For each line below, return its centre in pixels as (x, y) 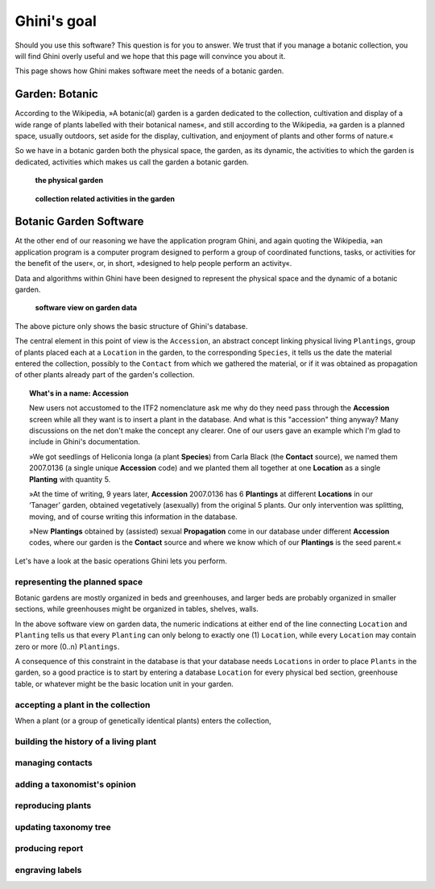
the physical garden (69, 181)
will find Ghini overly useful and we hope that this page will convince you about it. (150, 56)
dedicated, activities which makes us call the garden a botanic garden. (132, 162)
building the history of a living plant (86, 742)
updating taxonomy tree (63, 827)
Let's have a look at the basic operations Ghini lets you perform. (121, 561)
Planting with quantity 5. (70, 479)
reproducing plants (53, 806)
